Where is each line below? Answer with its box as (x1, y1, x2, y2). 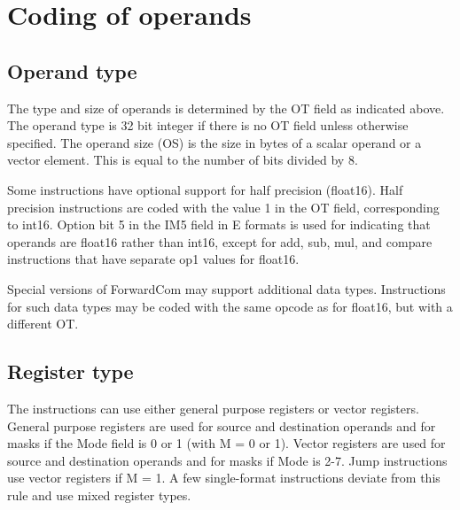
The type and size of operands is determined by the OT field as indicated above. (7, 98, 445, 117)
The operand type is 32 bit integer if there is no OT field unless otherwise (7, 116, 409, 135)
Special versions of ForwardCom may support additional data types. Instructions (7, 279, 446, 297)
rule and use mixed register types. (7, 485, 191, 504)
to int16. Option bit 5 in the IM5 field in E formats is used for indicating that (7, 215, 431, 234)
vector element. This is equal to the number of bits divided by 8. (7, 151, 358, 169)
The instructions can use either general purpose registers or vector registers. (7, 398, 419, 417)
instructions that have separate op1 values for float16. (7, 250, 300, 268)
